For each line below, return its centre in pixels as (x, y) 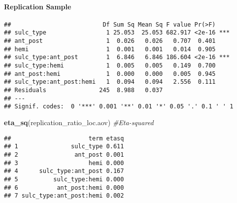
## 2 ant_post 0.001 (64, 154)
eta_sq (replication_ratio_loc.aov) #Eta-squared (79, 122)
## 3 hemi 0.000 (64, 163)
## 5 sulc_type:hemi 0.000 (64, 179)
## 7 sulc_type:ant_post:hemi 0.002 (64, 196)
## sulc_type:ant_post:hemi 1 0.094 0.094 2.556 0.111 (110, 82)
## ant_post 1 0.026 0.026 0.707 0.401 (110, 41)
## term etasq (64, 138)
